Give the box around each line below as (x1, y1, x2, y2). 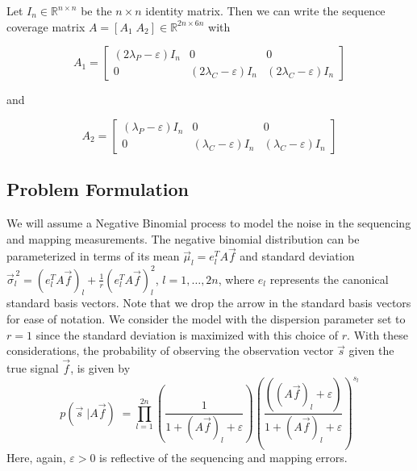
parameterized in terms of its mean (6, 248, 180, 265)
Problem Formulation (6, 177, 189, 202)
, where (218, 270, 255, 287)
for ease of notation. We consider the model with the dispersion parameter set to (6, 311, 406, 327)
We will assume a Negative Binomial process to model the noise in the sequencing (6, 214, 411, 231)
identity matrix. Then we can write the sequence (145, 2, 386, 19)
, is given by (70, 360, 131, 377)
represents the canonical (269, 270, 389, 287)
